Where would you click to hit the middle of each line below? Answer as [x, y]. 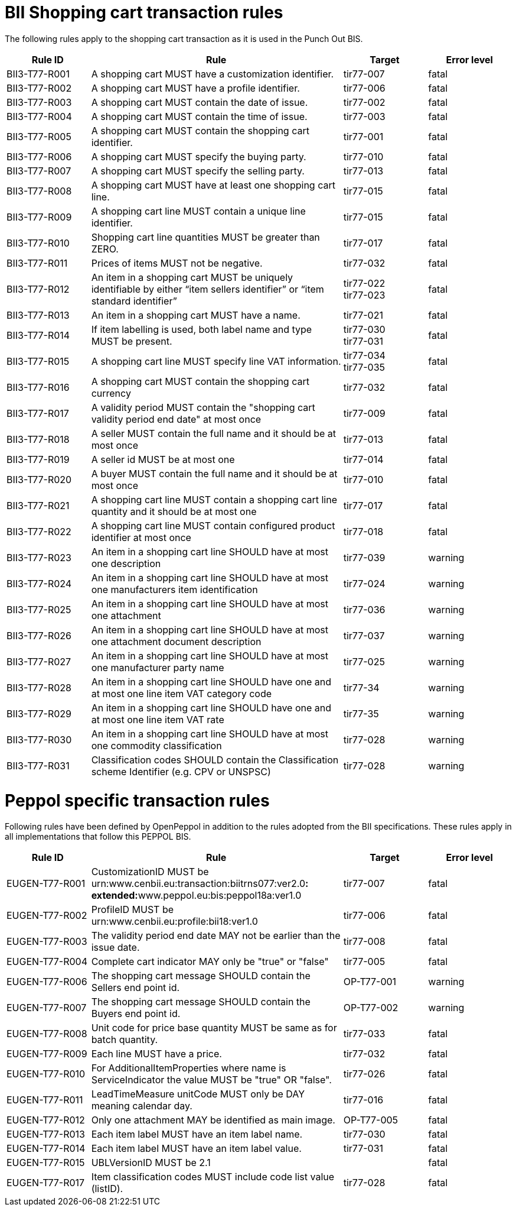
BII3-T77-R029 [39, 713]
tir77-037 [364, 635]
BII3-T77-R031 [38, 765]
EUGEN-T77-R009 [47, 1054]
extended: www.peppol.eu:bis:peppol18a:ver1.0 [196, 896]
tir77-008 [364, 942]
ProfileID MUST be [133, 910]
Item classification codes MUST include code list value [213, 1177]
